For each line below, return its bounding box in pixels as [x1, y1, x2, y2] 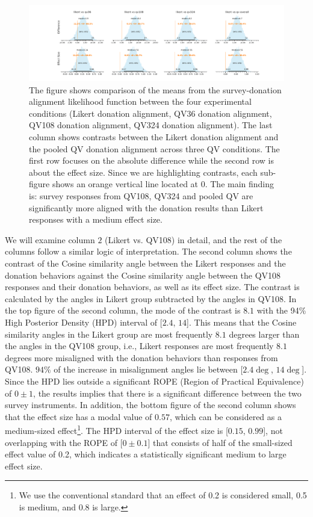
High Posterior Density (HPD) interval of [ [5, 315, 163, 328]
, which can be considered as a [169, 410, 282, 423]
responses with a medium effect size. [29, 213, 163, 226]
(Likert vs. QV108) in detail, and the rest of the [105, 233, 282, 246]
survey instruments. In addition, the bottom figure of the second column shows [5, 398, 296, 411]
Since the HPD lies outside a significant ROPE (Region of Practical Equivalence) [5, 374, 304, 387]
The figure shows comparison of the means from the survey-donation [29, 83, 282, 96]
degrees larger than [229, 327, 300, 340]
